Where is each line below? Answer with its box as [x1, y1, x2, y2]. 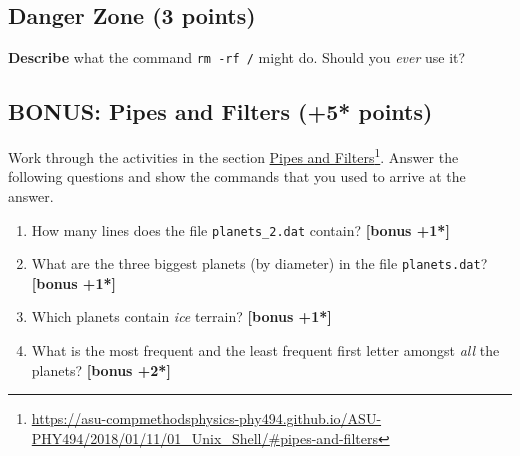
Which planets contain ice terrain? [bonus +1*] [31, 306, 332, 327]
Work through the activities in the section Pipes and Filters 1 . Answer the [8, 144, 459, 167]
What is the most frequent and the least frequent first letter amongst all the [31, 340, 500, 360]
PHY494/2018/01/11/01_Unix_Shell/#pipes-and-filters [31, 427, 378, 448]
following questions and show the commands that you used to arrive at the [8, 166, 466, 187]
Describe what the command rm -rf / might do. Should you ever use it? [8, 47, 466, 68]
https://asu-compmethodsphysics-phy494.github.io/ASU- [31, 408, 382, 429]
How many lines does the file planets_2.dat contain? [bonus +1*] [31, 219, 450, 240]
